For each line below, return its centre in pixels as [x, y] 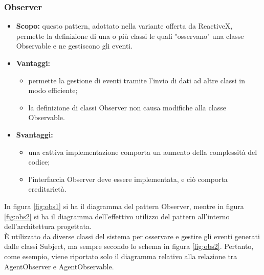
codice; [39, 162]
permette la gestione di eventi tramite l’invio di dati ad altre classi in [137, 80]
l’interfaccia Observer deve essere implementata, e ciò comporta [128, 179]
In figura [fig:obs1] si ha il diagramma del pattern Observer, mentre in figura [124, 206]
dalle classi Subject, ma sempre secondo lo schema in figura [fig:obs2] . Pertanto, [129, 246]
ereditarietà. [47, 189]
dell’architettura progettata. [48, 226]
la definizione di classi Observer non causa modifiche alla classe [127, 107]
